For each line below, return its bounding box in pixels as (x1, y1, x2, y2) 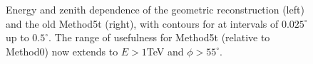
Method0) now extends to (6, 43, 118, 58)
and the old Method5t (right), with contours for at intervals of (6, 16, 279, 31)
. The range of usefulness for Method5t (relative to (48, 30, 270, 45)
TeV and (146, 43, 184, 58)
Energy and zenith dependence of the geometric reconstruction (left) (6, 2, 304, 16)
